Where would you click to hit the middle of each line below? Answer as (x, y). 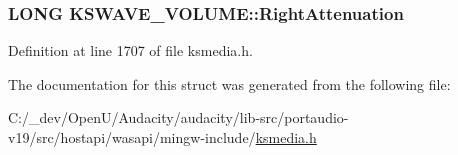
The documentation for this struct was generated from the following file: (229, 83)
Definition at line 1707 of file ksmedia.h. (130, 50)
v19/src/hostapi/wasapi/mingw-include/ (132, 137)
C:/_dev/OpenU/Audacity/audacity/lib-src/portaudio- (178, 117)
